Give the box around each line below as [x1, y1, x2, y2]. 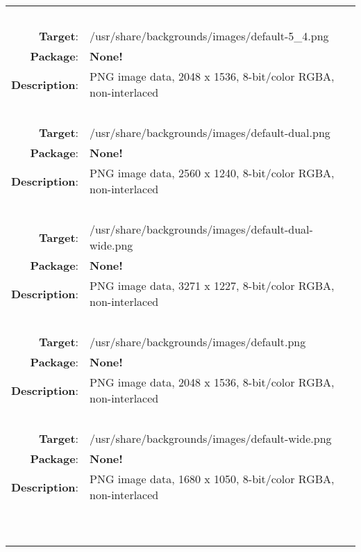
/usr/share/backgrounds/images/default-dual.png [90, 124, 330, 140]
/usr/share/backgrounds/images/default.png [90, 334, 306, 350]
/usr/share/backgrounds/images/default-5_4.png [90, 28, 329, 44]
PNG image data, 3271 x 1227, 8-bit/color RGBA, [90, 277, 335, 293]
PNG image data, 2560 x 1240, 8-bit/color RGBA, [90, 165, 335, 181]
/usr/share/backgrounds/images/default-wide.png [90, 430, 332, 446]
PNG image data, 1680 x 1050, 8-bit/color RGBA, [90, 471, 335, 487]
